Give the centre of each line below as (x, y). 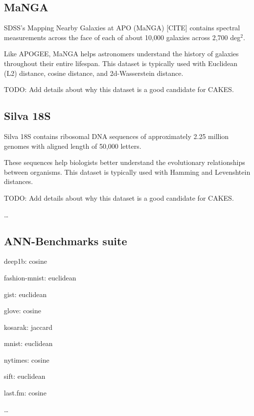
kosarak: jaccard (28, 327)
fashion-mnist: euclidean (40, 277)
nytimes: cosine (27, 359)
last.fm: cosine (25, 393)
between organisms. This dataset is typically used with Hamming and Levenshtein (127, 172)
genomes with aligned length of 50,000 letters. (73, 146)
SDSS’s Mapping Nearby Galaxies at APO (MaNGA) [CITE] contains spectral (122, 28)
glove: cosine (23, 311)
